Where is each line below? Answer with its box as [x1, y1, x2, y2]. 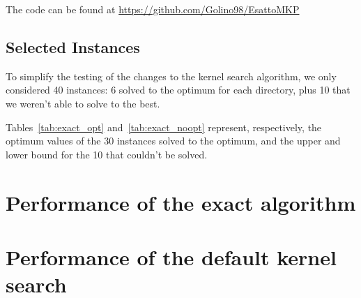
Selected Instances [6, 36, 140, 57]
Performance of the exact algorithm [6, 188, 356, 216]
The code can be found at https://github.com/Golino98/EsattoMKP [6, 2, 300, 16]
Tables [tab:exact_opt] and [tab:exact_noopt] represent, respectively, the [6, 119, 322, 134]
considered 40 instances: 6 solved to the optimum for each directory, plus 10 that [6, 82, 351, 97]
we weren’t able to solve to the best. [6, 96, 160, 110]
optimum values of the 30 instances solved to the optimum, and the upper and [6, 133, 341, 148]
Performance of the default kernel [6, 242, 337, 271]
